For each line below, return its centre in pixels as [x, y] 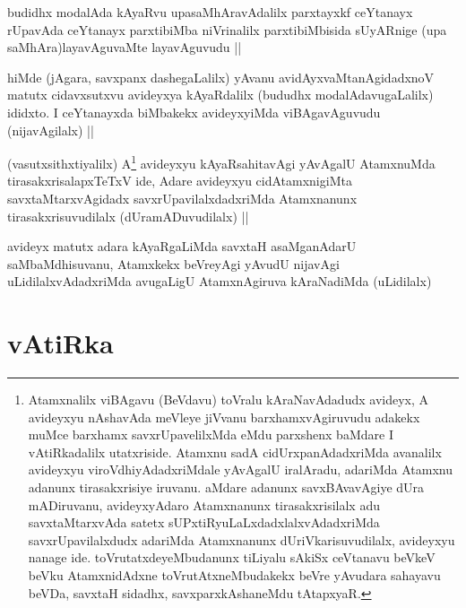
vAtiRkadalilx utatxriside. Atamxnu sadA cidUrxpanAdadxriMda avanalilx [235, 452]
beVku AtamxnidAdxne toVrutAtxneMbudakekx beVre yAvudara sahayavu [234, 575]
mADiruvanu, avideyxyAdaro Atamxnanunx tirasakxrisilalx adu [204, 504]
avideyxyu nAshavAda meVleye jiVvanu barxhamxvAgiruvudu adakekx [224, 417]
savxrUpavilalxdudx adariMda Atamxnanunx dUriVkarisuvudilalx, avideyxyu [242, 539]
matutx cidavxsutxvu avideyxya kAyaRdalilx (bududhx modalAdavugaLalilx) [220, 95]
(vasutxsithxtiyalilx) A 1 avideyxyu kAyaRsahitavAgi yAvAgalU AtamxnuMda [221, 162]
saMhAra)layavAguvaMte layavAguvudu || [125, 47]
